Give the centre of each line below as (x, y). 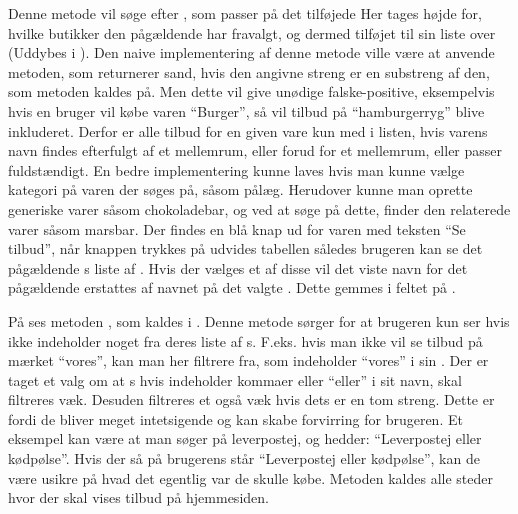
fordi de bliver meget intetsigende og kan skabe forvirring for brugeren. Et (235, 418)
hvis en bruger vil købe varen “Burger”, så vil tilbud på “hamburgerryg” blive (246, 110)
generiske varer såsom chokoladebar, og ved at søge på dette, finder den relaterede (259, 208)
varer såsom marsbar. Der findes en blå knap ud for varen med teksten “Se (237, 228)
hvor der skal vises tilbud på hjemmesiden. (138, 497)
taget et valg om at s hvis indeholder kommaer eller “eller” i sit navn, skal (235, 379)
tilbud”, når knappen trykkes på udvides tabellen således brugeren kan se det (245, 248)
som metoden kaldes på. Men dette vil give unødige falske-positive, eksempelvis (251, 91)
